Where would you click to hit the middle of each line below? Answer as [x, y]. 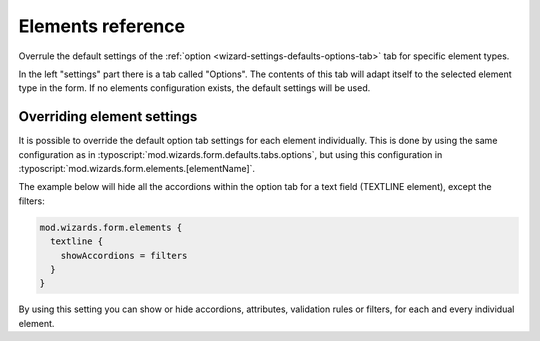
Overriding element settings [108, 116]
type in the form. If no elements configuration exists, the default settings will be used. [194, 88]
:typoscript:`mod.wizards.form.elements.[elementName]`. [136, 169]
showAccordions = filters [124, 255]
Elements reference [101, 26]
